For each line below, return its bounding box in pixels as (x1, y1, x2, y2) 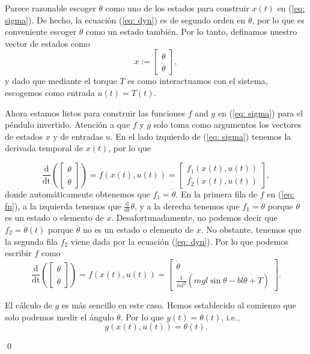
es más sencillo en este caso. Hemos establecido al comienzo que (61, 299, 296, 311)
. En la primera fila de (175, 187, 258, 200)
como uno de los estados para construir (105, 2, 249, 14)
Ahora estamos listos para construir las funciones (5, 106, 186, 119)
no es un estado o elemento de (82, 223, 194, 235)
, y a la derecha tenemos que (134, 199, 240, 212)
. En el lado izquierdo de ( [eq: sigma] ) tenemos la (110, 130, 291, 142)
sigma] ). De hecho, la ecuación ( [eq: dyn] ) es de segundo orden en (5, 13, 246, 26)
